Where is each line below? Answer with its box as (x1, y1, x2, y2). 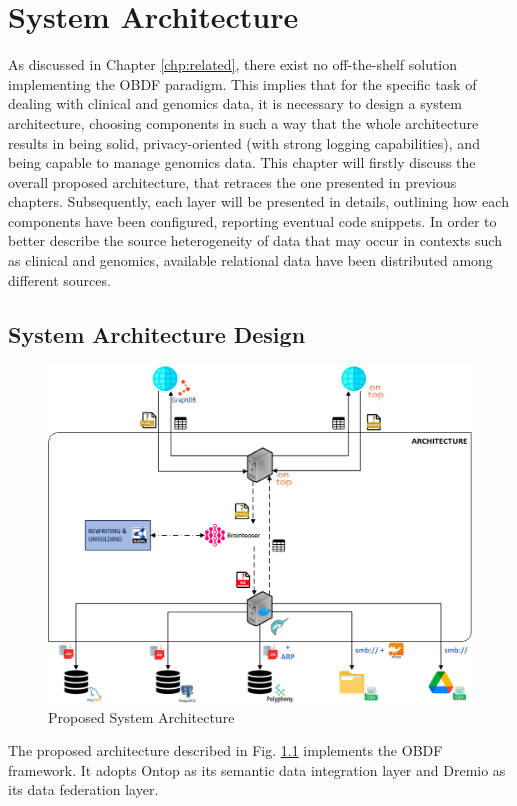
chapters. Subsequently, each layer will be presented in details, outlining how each (8, 191, 509, 212)
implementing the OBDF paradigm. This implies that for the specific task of (8, 73, 477, 94)
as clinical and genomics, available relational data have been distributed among (8, 250, 493, 271)
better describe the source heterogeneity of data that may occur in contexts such (8, 230, 502, 251)
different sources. (8, 269, 111, 290)
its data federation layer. (8, 779, 159, 800)
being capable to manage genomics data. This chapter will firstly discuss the (8, 152, 476, 173)
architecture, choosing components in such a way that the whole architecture (8, 112, 479, 133)
